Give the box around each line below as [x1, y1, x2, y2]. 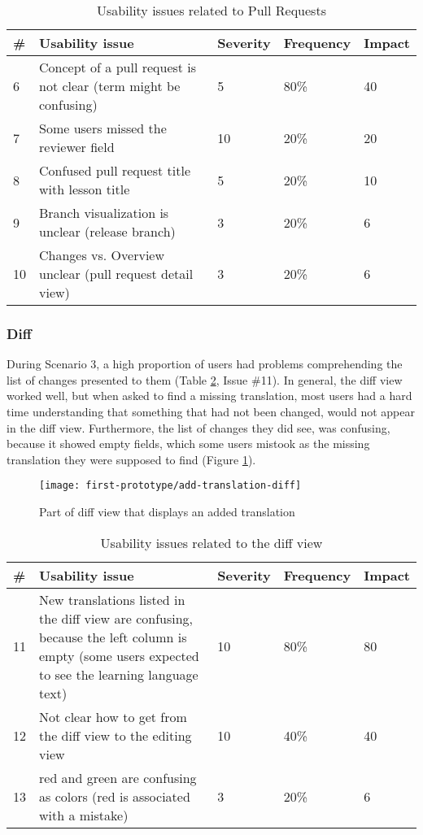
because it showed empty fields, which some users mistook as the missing [7, 435, 370, 452]
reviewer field [39, 137, 115, 156]
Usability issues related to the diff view [100, 533, 323, 552]
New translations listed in [39, 589, 185, 609]
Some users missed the [39, 119, 167, 137]
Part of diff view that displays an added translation [39, 503, 295, 520]
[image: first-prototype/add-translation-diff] [39, 480, 302, 492]
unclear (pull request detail [39, 264, 194, 283]
